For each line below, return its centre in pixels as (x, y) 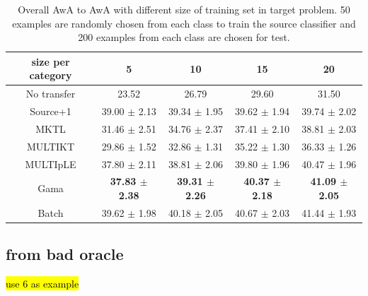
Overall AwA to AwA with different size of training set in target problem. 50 (184, 9)
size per (51, 61)
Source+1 (51, 111)
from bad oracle (65, 254)
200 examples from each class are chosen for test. (184, 37)
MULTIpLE (51, 164)
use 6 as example (42, 284)
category (51, 75)
